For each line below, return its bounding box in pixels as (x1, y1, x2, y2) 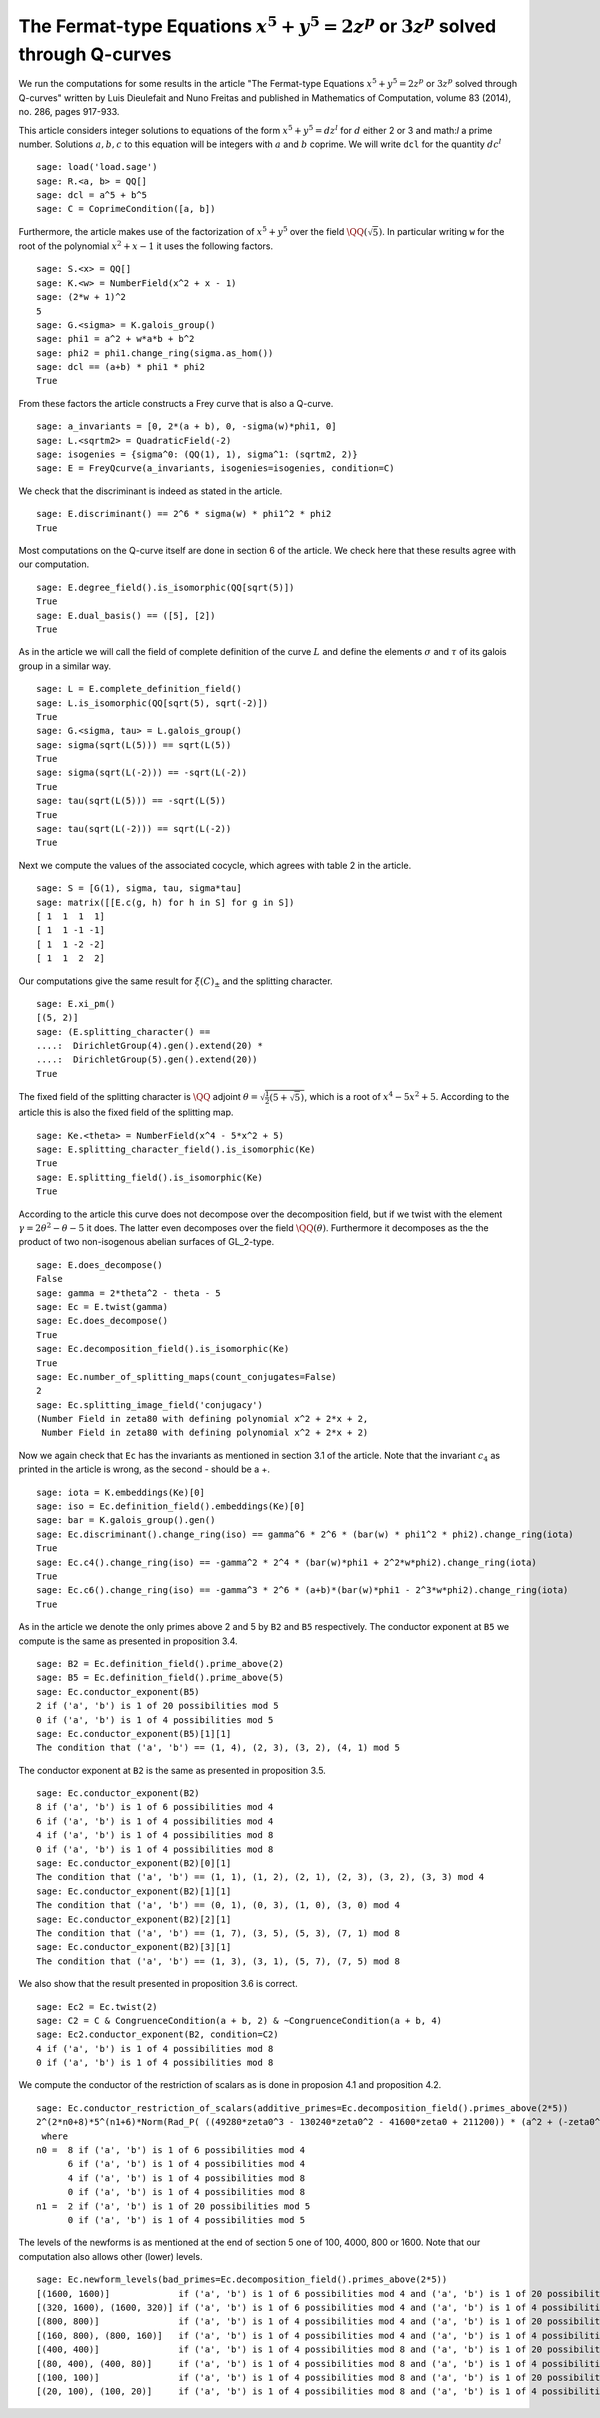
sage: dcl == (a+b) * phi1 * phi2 (36, 361, 205, 373)
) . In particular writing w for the (378, 225, 505, 237)
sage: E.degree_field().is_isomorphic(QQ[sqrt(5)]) (36, 581, 295, 593)
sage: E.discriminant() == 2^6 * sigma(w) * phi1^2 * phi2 (36, 508, 332, 520)
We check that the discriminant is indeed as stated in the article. (18, 485, 283, 497)
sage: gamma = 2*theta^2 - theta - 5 (36, 1287, 222, 1299)
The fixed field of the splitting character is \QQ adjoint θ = (18, 1091, 259, 1103)
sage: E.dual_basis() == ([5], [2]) (36, 610, 216, 621)
